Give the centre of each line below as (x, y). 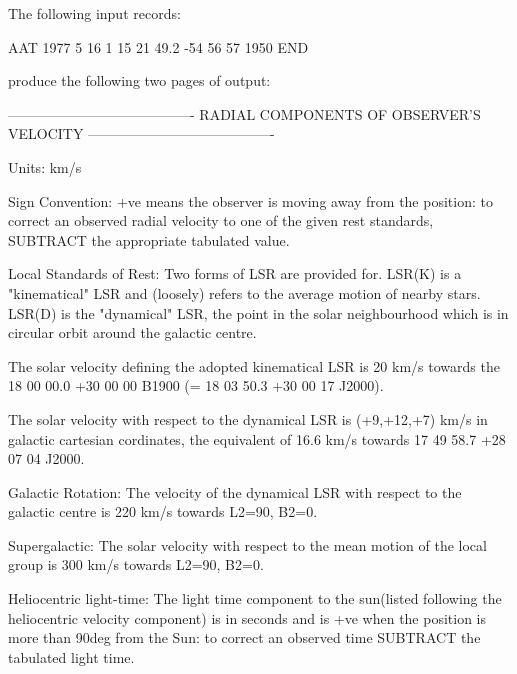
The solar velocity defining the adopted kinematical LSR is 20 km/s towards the (254, 365)
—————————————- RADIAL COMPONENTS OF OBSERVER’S (244, 113)
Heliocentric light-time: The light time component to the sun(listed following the (255, 598)
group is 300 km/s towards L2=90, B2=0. (136, 564)
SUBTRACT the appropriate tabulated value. (149, 239)
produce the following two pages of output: (139, 80)
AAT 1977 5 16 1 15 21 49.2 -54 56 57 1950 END (158, 46)
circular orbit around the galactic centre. (132, 332)
